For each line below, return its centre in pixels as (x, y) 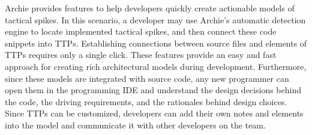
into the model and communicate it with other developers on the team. (135, 125)
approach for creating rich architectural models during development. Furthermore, (156, 66)
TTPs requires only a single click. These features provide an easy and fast (141, 55)
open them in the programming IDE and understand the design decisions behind (153, 90)
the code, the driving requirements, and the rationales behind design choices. (146, 101)
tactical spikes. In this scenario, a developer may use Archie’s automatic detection (155, 19)
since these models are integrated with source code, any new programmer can (147, 78)
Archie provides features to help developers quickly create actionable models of (150, 8)
